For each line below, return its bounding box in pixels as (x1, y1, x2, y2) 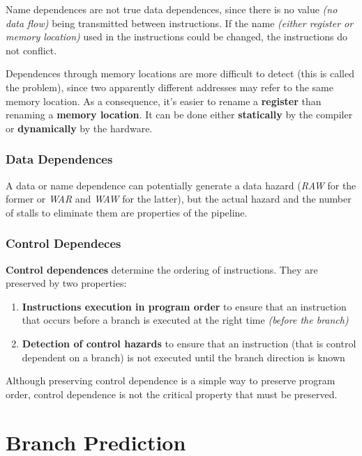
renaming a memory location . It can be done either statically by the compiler (6, 107, 353, 122)
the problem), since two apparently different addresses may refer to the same (6, 79, 333, 94)
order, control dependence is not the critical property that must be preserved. (6, 386, 338, 401)
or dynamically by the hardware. (6, 120, 153, 135)
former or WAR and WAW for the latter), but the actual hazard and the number (6, 191, 352, 206)
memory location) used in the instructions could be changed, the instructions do (6, 29, 347, 44)
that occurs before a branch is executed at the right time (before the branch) (22, 313, 349, 327)
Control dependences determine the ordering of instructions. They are (6, 262, 318, 276)
